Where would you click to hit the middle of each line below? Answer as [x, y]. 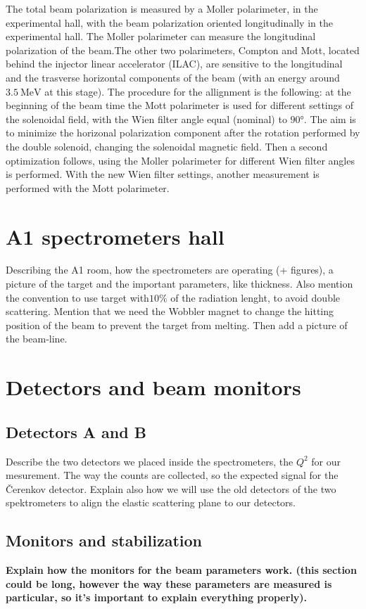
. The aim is [330, 118]
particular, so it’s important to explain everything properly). [157, 597]
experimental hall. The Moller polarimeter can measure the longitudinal [161, 36]
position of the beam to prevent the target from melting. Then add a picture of [177, 325]
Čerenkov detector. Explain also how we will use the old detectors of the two [171, 488]
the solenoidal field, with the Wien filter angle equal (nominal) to [146, 118]
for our [326, 461]
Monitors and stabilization [104, 540]
